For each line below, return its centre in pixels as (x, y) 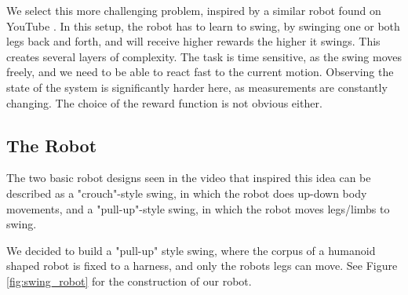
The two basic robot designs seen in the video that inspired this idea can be (189, 178)
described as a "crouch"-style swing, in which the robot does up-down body (187, 193)
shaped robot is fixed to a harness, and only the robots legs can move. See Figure (202, 266)
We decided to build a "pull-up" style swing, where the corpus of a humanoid (191, 250)
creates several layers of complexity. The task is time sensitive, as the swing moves (204, 56)
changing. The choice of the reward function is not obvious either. (164, 102)
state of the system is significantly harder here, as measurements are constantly (197, 87)
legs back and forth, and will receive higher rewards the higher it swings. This (193, 41)
